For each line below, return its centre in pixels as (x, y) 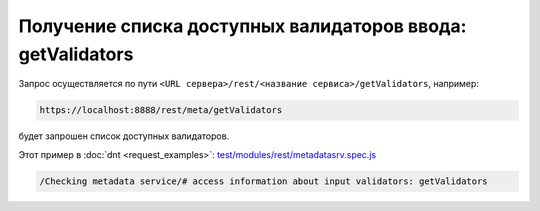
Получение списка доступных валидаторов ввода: (242, 26)
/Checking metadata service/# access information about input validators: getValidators (264, 181)
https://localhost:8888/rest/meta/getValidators (161, 110)
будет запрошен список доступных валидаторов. (124, 136)
